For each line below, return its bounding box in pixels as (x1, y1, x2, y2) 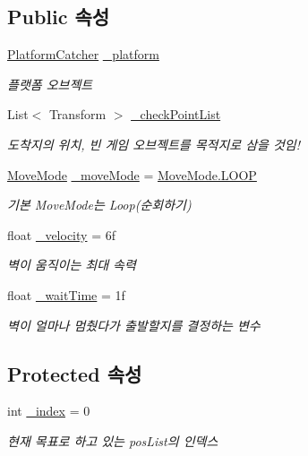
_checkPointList (131, 105, 221, 124)
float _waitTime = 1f (7, 285, 125, 304)
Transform (48, 105, 107, 124)
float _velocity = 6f (7, 225, 115, 244)
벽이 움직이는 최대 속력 (7, 255, 136, 274)
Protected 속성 (7, 359, 142, 387)
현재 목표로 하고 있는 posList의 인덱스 (7, 431, 218, 450)
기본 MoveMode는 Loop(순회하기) (7, 195, 192, 214)
